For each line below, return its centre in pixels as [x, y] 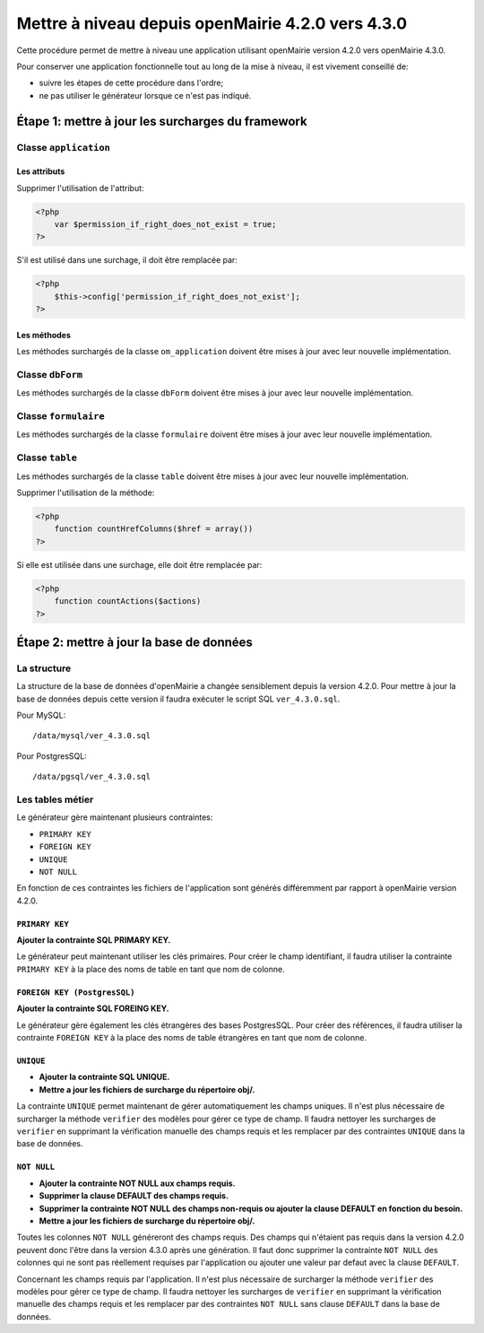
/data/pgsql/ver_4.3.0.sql [92, 777]
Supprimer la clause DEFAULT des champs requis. [134, 1196]
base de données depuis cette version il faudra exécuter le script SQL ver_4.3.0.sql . [178, 699]
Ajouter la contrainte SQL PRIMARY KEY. [94, 940]
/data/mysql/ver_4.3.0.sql [92, 736]
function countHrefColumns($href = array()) [154, 529]
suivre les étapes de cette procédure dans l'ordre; [131, 83]
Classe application [64, 147]
